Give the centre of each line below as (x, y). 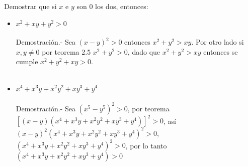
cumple (27, 61)
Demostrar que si (30, 6)
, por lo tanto (146, 145)
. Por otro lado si (218, 42)
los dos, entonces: (122, 6)
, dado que (144, 51)
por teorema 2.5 (66, 51)
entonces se (221, 51)
